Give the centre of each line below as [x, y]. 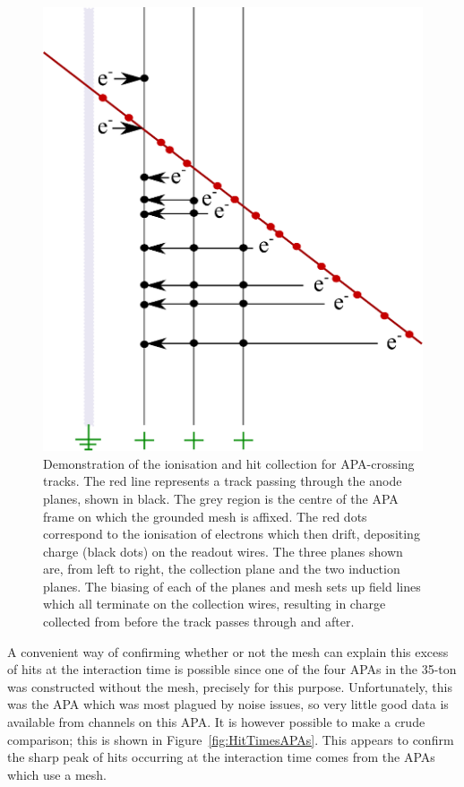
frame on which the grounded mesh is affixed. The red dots [205, 516]
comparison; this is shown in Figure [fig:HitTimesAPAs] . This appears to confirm [231, 739]
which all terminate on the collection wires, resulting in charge [215, 604]
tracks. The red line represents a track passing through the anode [223, 481]
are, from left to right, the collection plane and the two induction [222, 569]
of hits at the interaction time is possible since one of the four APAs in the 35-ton [232, 669]
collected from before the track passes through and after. [199, 622]
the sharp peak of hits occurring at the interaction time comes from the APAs [221, 757]
